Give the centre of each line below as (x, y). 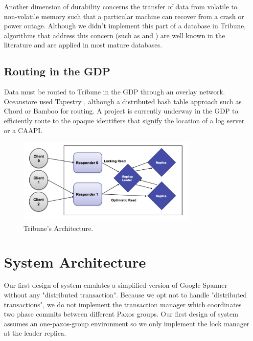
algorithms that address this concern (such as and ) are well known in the (115, 35)
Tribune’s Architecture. (58, 228)
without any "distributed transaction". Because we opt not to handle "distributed (126, 295)
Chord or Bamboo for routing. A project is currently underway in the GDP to (121, 111)
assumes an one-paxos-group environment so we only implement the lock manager (127, 323)
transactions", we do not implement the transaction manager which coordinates (123, 304)
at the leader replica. (35, 333)
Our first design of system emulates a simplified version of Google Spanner (116, 285)
